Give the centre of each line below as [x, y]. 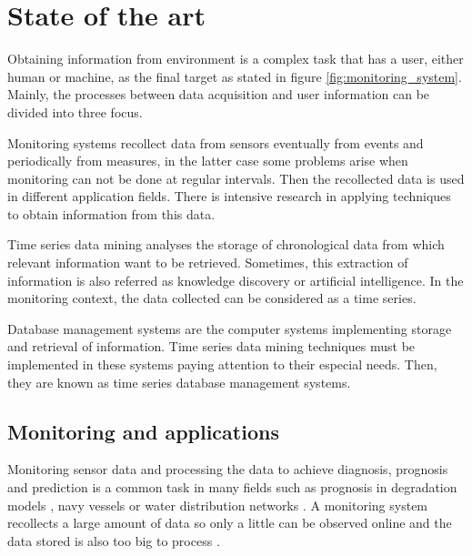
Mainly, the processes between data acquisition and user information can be [219, 94]
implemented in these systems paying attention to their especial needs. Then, [222, 364]
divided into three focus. [75, 111]
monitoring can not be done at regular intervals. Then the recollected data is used [236, 178]
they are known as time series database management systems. [179, 382]
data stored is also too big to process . [114, 540]
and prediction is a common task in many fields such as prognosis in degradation [232, 487]
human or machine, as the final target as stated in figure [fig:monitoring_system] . [235, 76]
